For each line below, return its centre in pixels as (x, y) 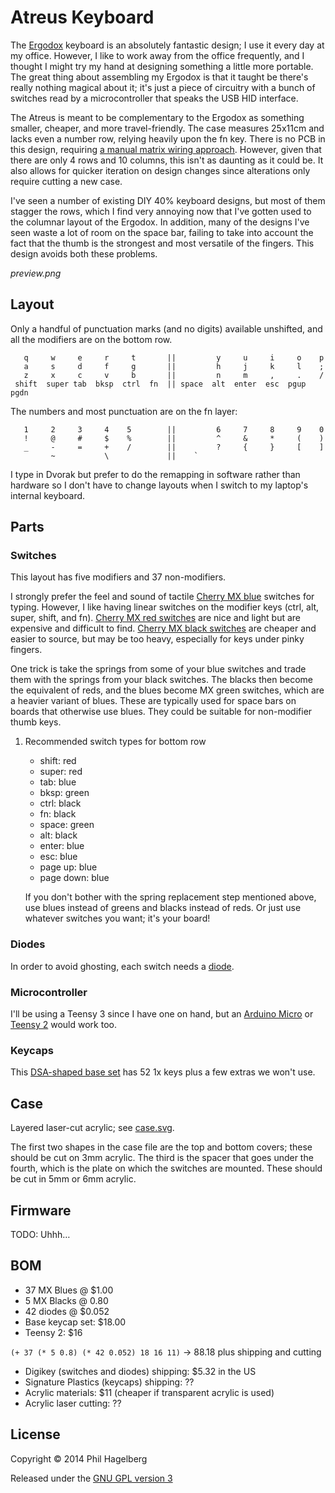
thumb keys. (36, 722)
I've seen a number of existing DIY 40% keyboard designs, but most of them (168, 200)
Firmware (41, 1210)
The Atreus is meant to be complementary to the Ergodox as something (157, 117)
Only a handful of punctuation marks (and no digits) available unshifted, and (166, 328)
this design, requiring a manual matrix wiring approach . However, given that (166, 149)
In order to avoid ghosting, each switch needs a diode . (122, 966)
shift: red (58, 761)
